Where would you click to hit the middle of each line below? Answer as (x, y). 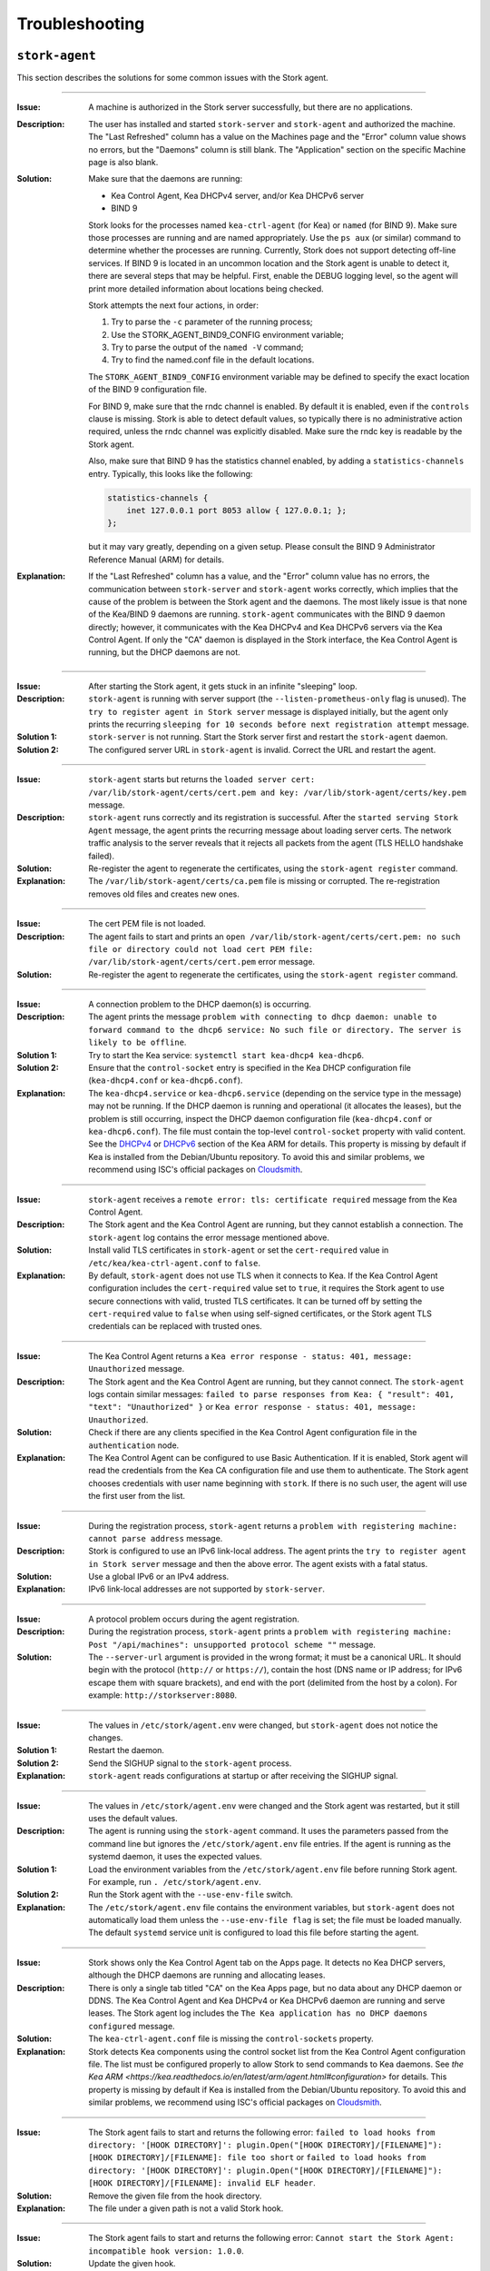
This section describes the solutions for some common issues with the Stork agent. (172, 78)
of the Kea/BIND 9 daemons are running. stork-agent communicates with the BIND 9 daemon (267, 614)
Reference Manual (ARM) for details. (157, 560)
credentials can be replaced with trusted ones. (175, 1326)
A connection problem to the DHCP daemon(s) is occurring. (200, 1005)
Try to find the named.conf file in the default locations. (213, 360)
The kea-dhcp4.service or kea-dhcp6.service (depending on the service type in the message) (275, 1093)
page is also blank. (123, 163)
